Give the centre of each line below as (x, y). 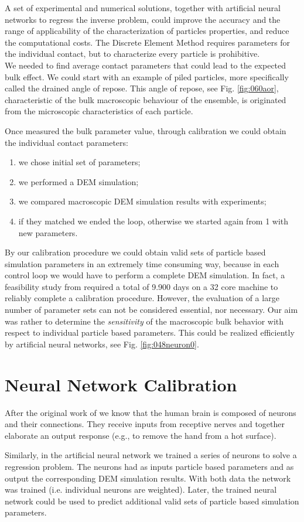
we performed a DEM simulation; (78, 181)
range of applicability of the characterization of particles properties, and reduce (147, 31)
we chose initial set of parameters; (79, 162)
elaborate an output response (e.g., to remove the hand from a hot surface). (141, 435)
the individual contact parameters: (66, 142)
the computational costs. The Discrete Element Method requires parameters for (148, 42)
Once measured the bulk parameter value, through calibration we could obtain (146, 130)
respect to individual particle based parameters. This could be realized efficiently (150, 332)
